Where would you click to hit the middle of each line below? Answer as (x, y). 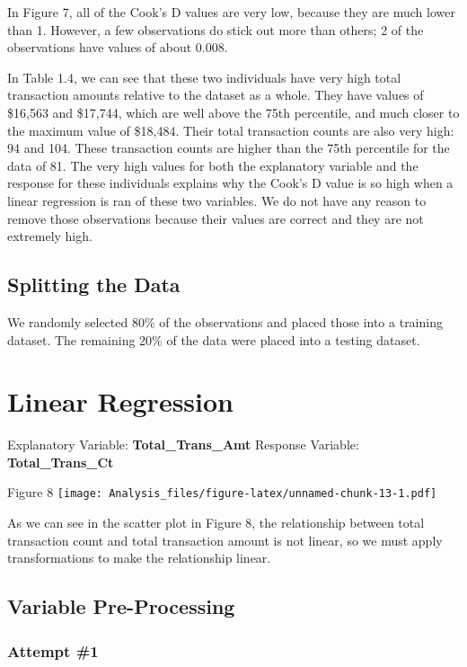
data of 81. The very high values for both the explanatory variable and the (213, 165)
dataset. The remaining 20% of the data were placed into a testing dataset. (214, 339)
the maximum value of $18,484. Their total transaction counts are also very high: (231, 130)
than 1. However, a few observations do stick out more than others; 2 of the (216, 29)
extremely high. (50, 236)
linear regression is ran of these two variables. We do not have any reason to (217, 200)
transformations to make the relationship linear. (139, 558)
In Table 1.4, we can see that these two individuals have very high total (204, 77)
